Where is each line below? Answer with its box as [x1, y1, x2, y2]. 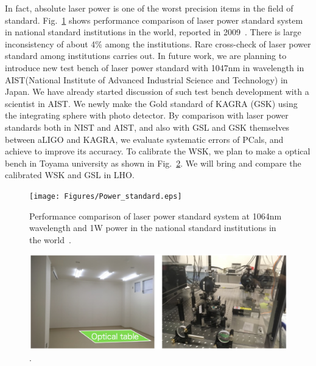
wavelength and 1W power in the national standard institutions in [29, 221, 276, 234]
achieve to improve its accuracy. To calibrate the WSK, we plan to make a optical [5, 145, 311, 157]
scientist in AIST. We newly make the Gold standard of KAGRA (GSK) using [5, 97, 298, 109]
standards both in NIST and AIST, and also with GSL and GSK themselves [5, 120, 290, 133]
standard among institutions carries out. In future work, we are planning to [5, 49, 287, 62]
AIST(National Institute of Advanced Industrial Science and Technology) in [5, 73, 288, 86]
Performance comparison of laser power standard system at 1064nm [29, 209, 282, 222]
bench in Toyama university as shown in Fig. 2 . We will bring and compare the [5, 156, 301, 169]
